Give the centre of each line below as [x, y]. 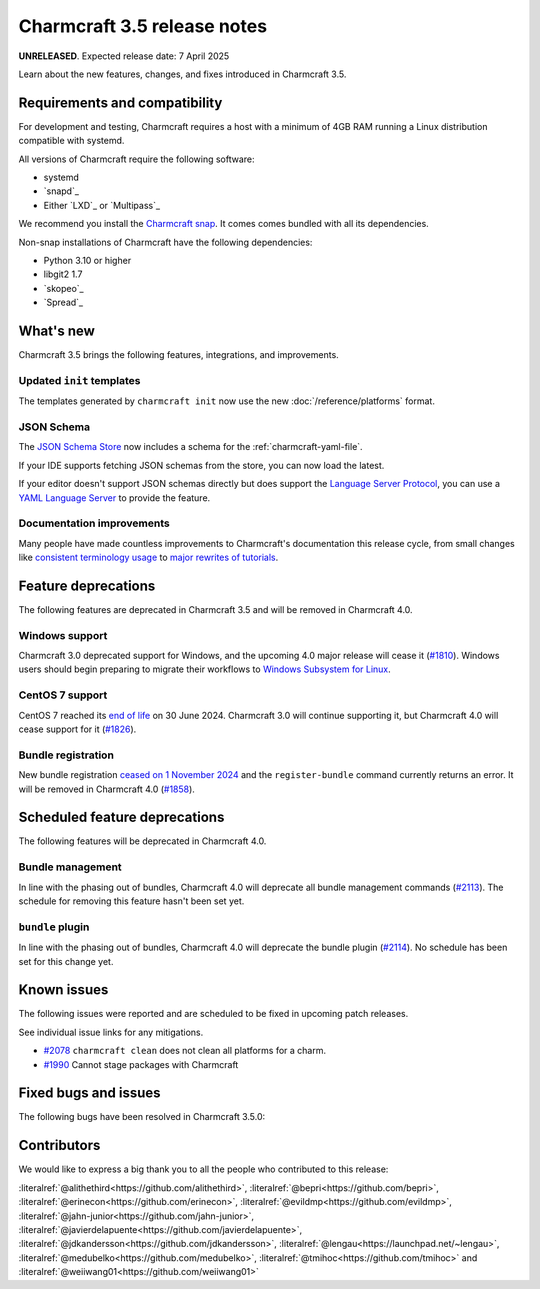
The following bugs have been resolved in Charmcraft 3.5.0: [142, 1117]
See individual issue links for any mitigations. [111, 1032]
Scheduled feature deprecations [121, 817]
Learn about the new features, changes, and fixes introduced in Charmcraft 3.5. [182, 74]
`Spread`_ [63, 302]
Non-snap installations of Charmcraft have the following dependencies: [165, 242]
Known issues [63, 990]
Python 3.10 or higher [87, 260]
